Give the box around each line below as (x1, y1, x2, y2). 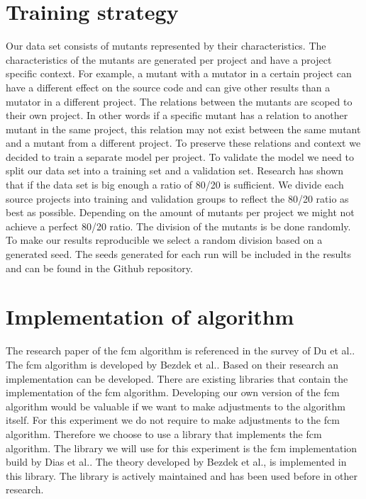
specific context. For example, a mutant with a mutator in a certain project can (6, 66, 352, 81)
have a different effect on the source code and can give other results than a (6, 79, 331, 94)
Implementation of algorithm (6, 302, 294, 331)
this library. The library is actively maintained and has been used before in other (6, 468, 358, 483)
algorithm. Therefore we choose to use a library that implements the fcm (6, 426, 322, 441)
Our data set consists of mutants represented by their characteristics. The (6, 38, 326, 53)
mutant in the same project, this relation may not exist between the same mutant (6, 121, 361, 136)
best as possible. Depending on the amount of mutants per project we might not (6, 205, 355, 220)
